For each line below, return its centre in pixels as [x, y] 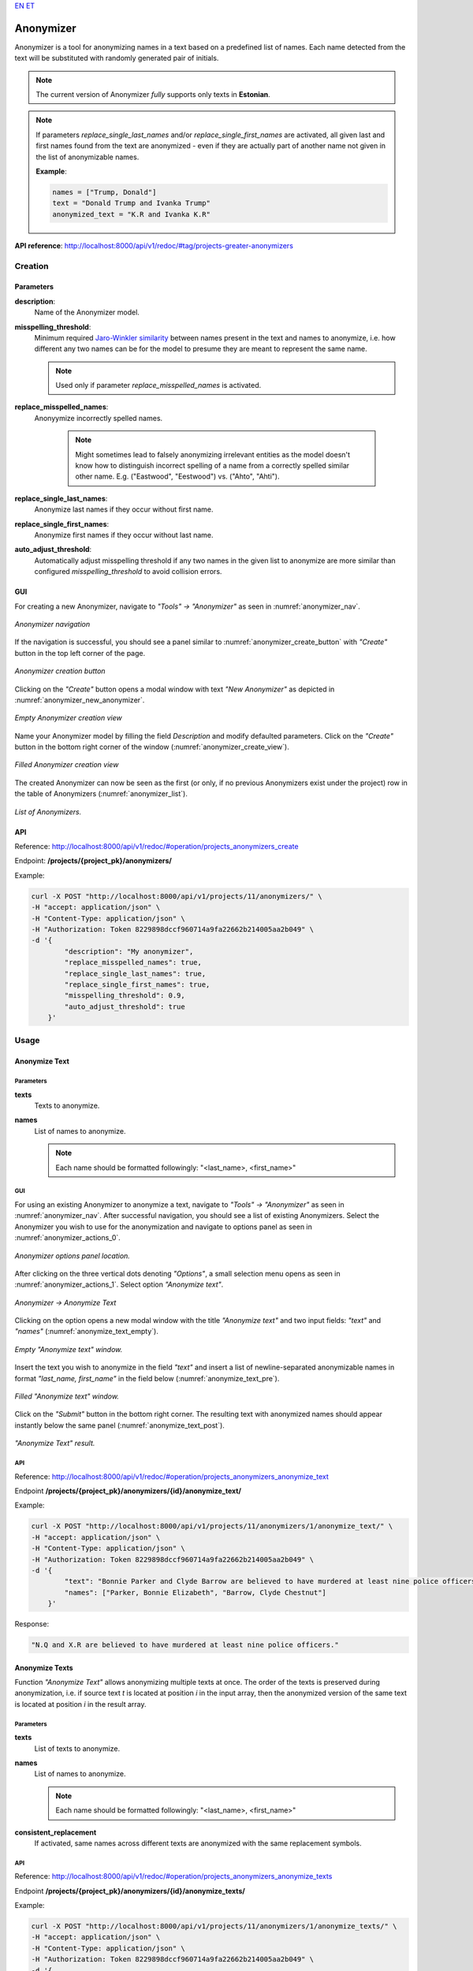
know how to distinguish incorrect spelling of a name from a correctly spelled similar [212, 466]
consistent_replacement [56, 1832]
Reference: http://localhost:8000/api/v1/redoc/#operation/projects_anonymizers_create [156, 847]
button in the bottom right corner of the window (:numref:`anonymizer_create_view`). [152, 747]
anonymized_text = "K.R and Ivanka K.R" [131, 214]
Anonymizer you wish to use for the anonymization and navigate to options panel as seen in [164, 1227]
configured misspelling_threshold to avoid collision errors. [128, 572]
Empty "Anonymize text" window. [69, 1349]
